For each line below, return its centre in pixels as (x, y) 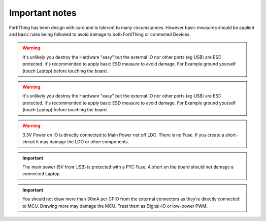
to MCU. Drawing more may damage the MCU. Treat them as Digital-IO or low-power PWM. (115, 206)
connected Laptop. (42, 174)
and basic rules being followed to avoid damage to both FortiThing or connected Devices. (100, 34)
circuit (29, 142)
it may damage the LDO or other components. (83, 142)
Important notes (43, 13)
